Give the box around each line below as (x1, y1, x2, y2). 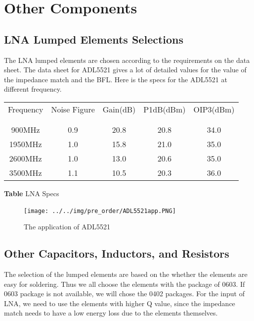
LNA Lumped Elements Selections (4, 31, 184, 47)
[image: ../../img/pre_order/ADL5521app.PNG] (24, 207, 176, 214)
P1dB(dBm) (143, 103, 186, 115)
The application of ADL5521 (24, 221, 111, 232)
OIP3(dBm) (193, 103, 235, 115)
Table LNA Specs (4, 188, 59, 198)
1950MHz (9, 138, 42, 150)
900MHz (11, 123, 40, 135)
